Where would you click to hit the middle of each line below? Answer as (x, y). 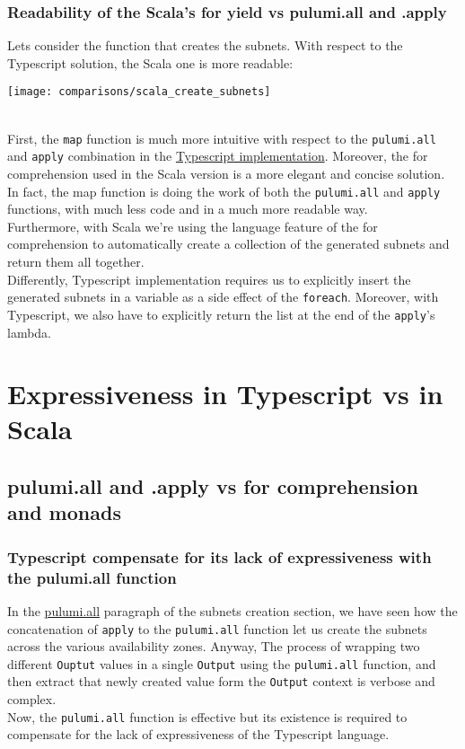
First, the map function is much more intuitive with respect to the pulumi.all (222, 138)
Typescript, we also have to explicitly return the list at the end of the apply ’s (221, 314)
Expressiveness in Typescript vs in (225, 394)
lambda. (30, 332)
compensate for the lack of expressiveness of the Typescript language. (198, 734)
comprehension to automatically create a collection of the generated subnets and (228, 244)
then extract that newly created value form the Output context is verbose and (221, 681)
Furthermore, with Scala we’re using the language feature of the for (193, 226)
